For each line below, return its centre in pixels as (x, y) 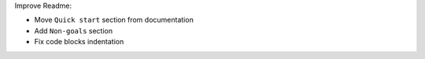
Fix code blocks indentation (79, 42)
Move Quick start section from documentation (114, 20)
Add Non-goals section (74, 30)
